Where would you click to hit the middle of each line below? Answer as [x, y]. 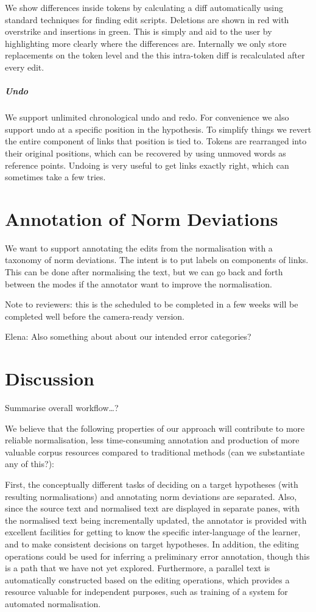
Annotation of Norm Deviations [142, 218]
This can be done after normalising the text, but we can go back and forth [144, 272]
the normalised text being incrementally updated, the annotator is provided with [156, 520]
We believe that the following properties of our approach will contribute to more [155, 428]
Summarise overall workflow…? [62, 408]
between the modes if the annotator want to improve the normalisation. [139, 283]
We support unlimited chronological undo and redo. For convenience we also [147, 117]
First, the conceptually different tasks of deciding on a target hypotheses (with [152, 484]
